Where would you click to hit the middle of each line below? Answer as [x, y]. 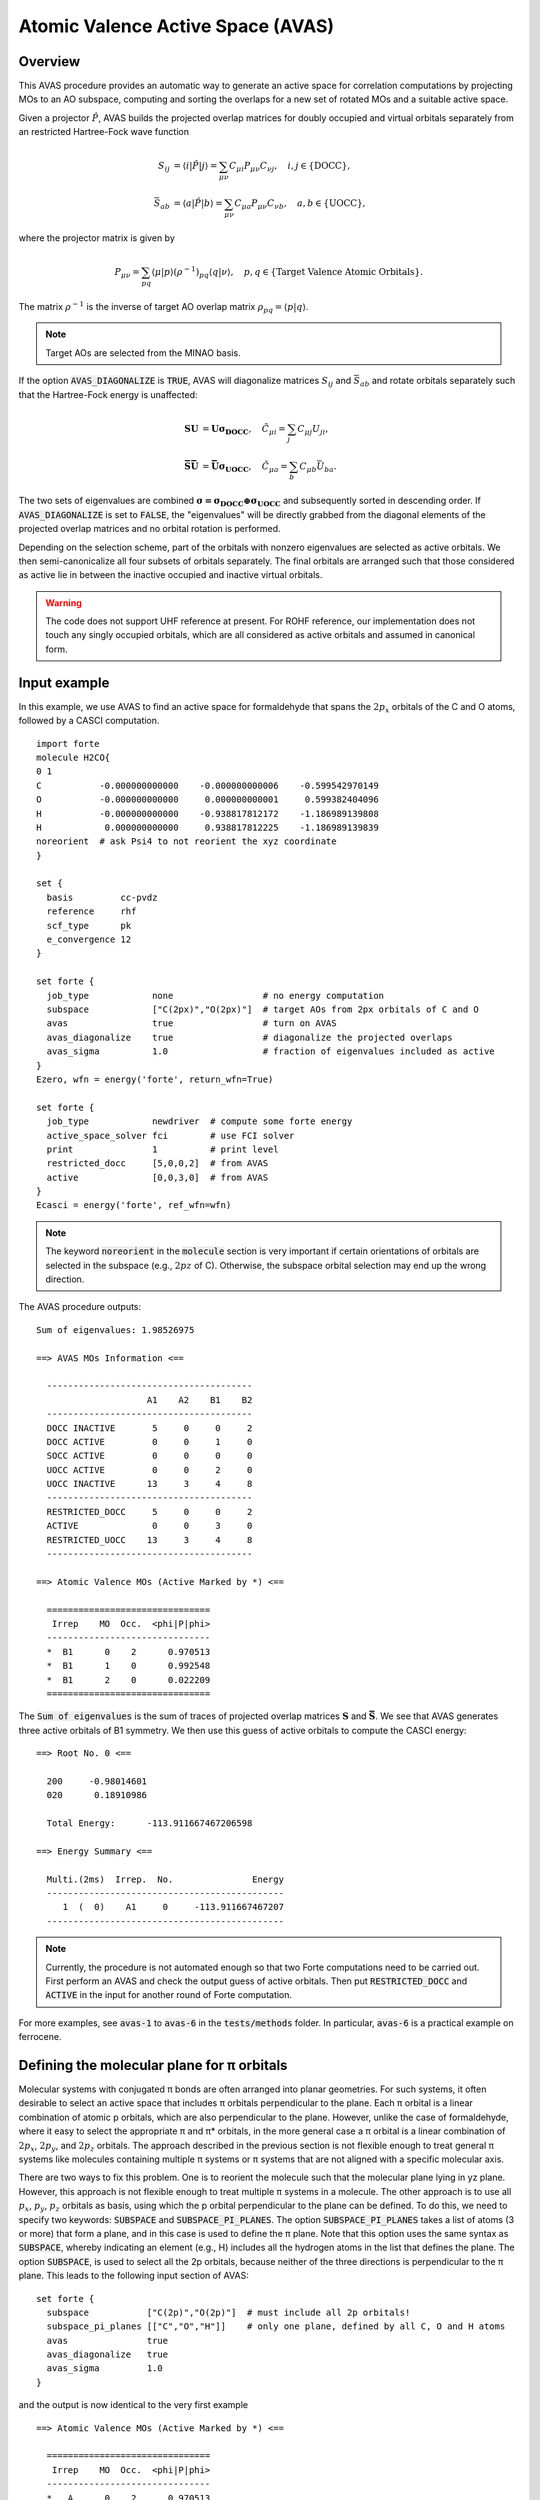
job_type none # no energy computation [215, 995]
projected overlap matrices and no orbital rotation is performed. [149, 529]
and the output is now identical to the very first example [133, 2405]
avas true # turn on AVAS [191, 1023]
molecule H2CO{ [73, 757]
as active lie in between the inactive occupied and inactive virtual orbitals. [170, 575]
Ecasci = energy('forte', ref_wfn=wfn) [134, 1205]
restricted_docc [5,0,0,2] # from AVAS [157, 1163]
